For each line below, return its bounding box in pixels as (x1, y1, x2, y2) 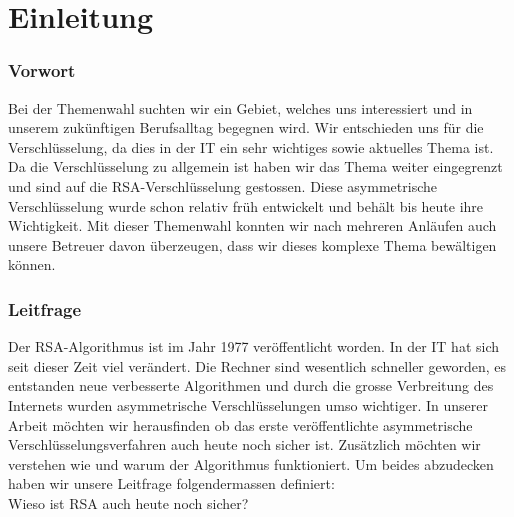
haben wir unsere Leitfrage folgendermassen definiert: (8, 473, 335, 494)
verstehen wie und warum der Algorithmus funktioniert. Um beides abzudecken (8, 453, 494, 474)
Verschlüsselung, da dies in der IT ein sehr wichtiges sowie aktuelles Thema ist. (8, 136, 494, 157)
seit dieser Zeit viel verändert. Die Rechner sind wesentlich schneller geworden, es (8, 355, 507, 376)
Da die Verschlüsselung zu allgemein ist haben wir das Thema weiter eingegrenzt (8, 156, 503, 177)
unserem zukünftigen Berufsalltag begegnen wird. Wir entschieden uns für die (8, 117, 484, 138)
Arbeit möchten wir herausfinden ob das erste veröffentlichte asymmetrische (8, 414, 473, 435)
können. (8, 254, 56, 275)
